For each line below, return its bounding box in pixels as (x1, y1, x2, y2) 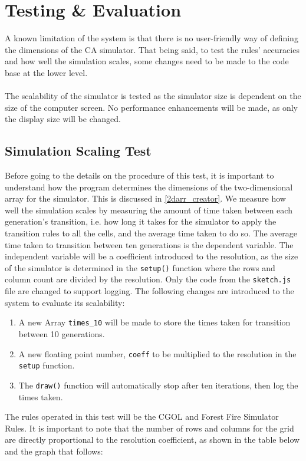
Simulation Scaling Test (5, 141, 152, 160)
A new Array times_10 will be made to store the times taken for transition (18, 316, 291, 328)
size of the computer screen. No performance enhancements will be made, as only (5, 101, 298, 113)
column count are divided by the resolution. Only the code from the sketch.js (5, 273, 291, 285)
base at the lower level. (5, 66, 88, 78)
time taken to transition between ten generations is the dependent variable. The (5, 238, 294, 251)
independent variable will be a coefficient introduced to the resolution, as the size (5, 250, 298, 262)
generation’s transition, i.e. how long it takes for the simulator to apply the (5, 215, 277, 228)
